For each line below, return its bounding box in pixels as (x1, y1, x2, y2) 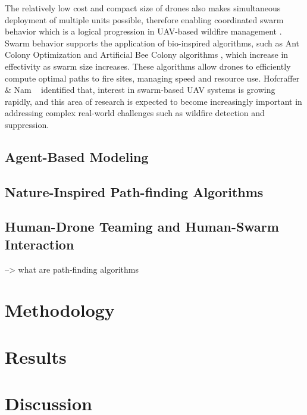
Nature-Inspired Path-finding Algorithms (5, 182, 264, 201)
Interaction (5, 235, 74, 253)
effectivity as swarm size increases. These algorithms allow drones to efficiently (5, 60, 291, 72)
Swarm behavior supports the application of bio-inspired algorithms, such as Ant (5, 36, 299, 49)
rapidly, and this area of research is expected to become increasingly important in (5, 95, 302, 107)
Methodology (5, 298, 115, 322)
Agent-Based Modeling (5, 147, 149, 166)
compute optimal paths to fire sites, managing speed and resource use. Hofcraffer (5, 71, 300, 84)
